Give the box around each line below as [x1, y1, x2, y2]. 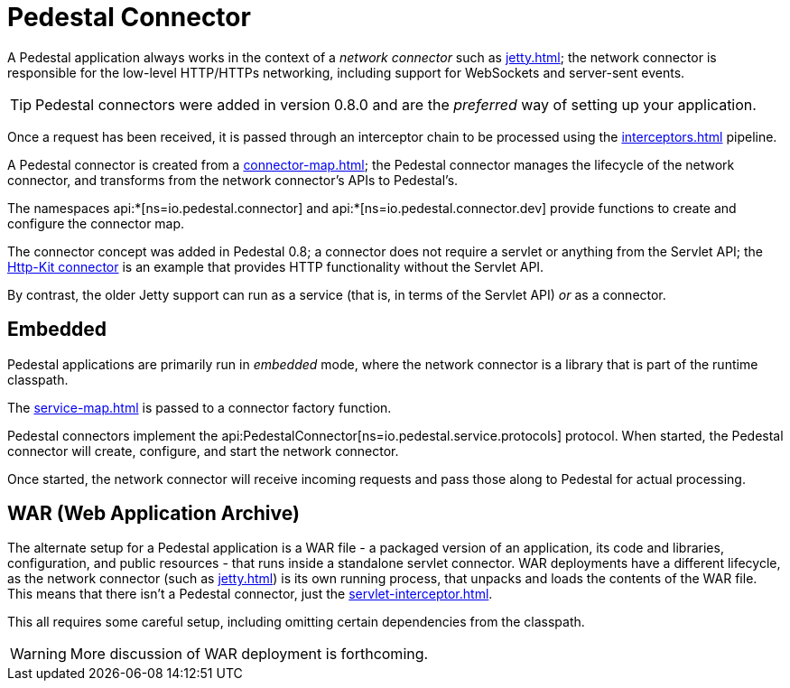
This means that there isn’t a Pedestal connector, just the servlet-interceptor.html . [7, 586, 493, 602]
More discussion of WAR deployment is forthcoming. [70, 645, 429, 664]
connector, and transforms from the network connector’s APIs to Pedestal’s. [7, 172, 459, 188]
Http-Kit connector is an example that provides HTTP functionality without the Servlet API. [7, 258, 544, 274]
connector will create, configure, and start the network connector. [7, 442, 399, 459]
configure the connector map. [7, 215, 185, 231]
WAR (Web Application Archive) [7, 502, 300, 525]
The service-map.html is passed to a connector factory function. [7, 399, 392, 415]
